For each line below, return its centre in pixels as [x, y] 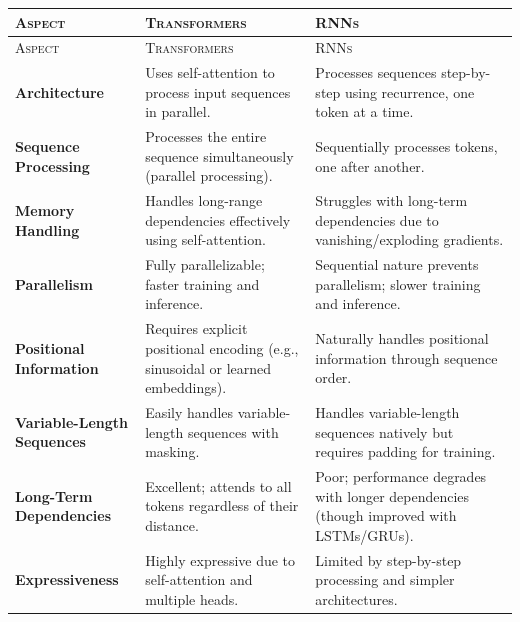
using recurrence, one [409, 91]
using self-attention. [205, 239]
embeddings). [186, 387]
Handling [47, 229]
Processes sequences [376, 72]
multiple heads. [192, 598]
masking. [172, 451]
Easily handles [189, 411]
